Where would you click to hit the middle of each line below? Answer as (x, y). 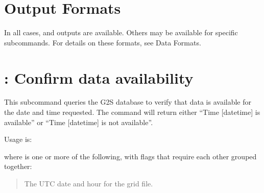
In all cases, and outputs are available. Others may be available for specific (121, 32)
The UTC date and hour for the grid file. (89, 183)
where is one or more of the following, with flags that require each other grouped (130, 156)
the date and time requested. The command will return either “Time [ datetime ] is (132, 112)
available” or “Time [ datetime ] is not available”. (79, 122)
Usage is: (18, 139)
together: (18, 166)
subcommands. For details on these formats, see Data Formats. (103, 42)
